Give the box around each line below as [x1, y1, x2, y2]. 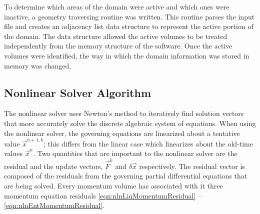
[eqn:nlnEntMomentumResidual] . [4, 200, 105, 210]
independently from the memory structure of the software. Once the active [4, 40, 232, 51]
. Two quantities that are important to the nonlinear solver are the [33, 148, 237, 158]
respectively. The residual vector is [139, 160, 245, 171]
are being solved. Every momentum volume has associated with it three [4, 180, 223, 190]
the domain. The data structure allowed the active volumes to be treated [4, 30, 227, 41]
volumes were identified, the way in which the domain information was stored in [4, 50, 249, 60]
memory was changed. [4, 60, 71, 70]
